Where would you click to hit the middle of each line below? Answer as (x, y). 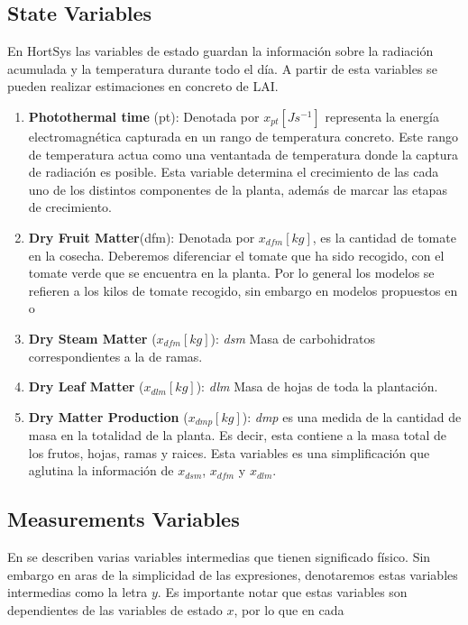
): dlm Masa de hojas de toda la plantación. (317, 386)
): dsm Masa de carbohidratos (293, 338)
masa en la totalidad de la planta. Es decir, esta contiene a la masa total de (238, 435)
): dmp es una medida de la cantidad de (352, 416)
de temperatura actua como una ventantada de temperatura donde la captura (243, 154)
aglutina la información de (101, 470)
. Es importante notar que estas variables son (282, 592)
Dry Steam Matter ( (92, 338)
